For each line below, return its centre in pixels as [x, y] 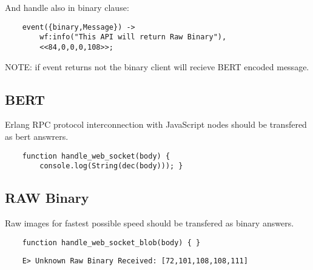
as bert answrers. [37, 136]
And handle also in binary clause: [67, 7]
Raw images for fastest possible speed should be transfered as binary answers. [150, 223]
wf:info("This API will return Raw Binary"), [133, 37]
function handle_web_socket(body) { [96, 156]
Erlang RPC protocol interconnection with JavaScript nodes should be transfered [156, 124]
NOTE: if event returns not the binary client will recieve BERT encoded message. [157, 66]
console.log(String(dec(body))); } [111, 166]
